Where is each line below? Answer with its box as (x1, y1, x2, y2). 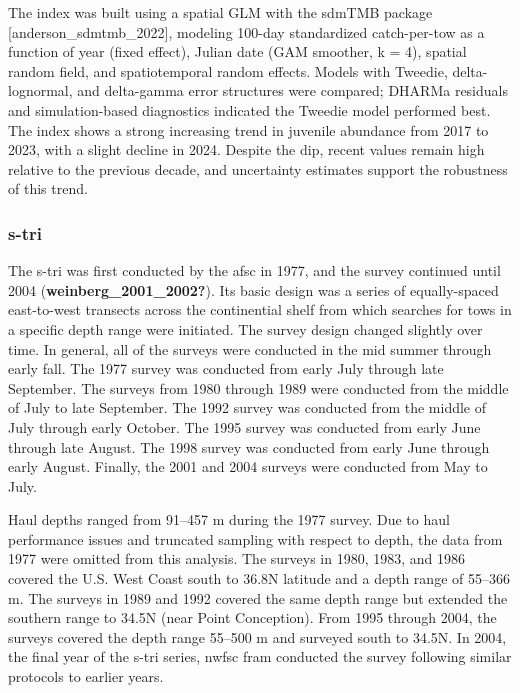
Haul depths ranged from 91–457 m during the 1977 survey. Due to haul (8, 509, 450, 530)
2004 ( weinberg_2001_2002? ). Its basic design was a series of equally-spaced (8, 279, 499, 300)
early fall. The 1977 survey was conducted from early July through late (8, 358, 444, 379)
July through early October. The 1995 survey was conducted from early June (8, 416, 481, 437)
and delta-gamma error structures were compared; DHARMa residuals (77, 80, 508, 101)
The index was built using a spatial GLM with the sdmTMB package (8, 2, 433, 22)
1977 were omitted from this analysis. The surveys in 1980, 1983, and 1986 (8, 548, 466, 569)
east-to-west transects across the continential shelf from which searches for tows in (8, 299, 512, 320)
